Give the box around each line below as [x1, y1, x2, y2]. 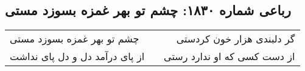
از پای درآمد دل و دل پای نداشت [10, 49, 145, 64]
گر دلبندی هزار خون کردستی [176, 32, 295, 46]
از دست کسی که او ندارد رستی [164, 49, 295, 64]
